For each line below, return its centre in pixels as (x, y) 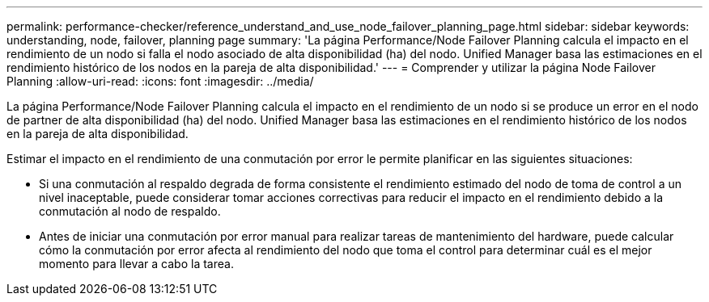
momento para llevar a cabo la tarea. (136, 264)
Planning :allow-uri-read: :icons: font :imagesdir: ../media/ (160, 81)
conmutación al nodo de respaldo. (130, 211)
